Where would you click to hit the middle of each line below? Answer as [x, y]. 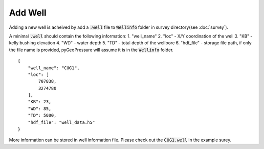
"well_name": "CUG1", [54, 68]
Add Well [28, 13]
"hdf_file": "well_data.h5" [61, 122]
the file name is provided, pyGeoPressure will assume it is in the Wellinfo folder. [91, 50]
